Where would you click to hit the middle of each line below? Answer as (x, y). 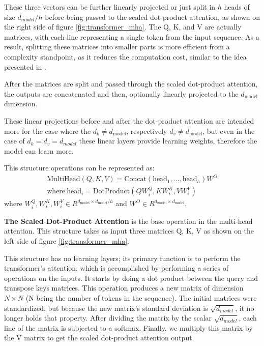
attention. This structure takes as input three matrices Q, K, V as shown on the (129, 231)
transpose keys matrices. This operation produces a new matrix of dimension (124, 288)
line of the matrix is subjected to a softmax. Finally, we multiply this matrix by (128, 327)
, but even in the (229, 131)
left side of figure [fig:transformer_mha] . (67, 241)
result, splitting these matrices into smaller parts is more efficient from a (117, 47)
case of (14, 141)
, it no (245, 308)
